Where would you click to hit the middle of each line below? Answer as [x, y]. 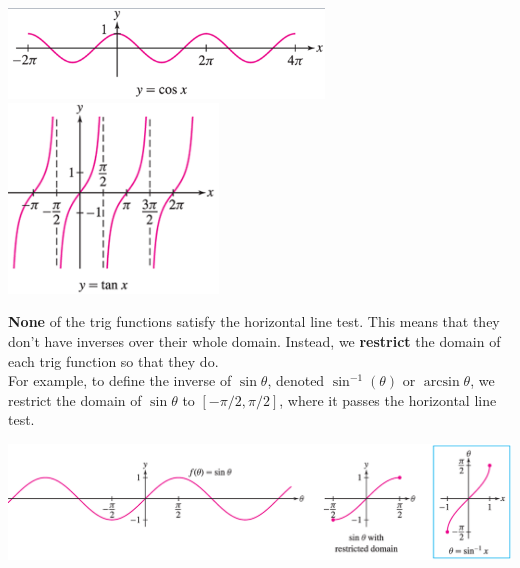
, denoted [296, 380]
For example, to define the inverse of [120, 380]
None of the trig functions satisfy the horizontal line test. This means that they [254, 321]
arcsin [441, 382]
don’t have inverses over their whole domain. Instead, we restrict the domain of [254, 341]
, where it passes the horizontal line [388, 399]
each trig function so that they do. [113, 360]
